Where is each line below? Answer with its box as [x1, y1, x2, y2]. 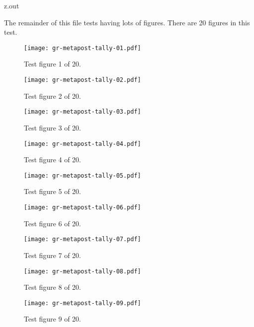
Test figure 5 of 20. [24, 186, 81, 196]
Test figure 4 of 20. [24, 154, 81, 165]
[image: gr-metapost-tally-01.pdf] [24, 44, 141, 52]
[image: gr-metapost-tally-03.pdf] [24, 108, 141, 116]
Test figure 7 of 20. [24, 250, 81, 260]
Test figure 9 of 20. [24, 314, 81, 324]
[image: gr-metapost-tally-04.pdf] [24, 140, 141, 147]
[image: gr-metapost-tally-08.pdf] [24, 267, 141, 275]
